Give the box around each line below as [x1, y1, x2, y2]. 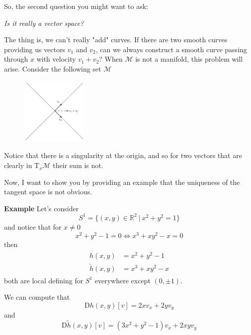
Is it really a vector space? [4, 17, 84, 28]
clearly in [4, 160, 32, 170]
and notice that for [4, 221, 62, 232]
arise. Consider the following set [4, 63, 101, 74]
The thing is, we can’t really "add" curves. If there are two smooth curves [4, 34, 228, 45]
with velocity [36, 54, 76, 64]
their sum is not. [53, 160, 103, 170]
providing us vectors [4, 44, 66, 54]
